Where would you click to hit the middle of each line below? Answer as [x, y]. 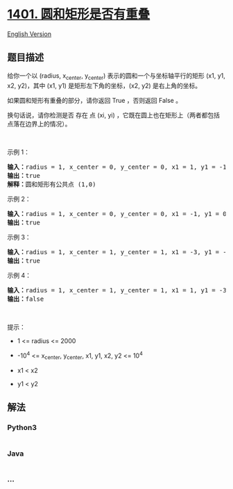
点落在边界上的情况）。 [39, 124]
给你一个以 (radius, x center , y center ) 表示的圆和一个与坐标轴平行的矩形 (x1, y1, [116, 76]
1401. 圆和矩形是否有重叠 [79, 14]
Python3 [22, 428]
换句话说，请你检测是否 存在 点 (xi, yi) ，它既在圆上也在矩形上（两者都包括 [114, 115]
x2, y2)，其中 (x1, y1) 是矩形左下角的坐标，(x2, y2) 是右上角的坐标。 [104, 85]
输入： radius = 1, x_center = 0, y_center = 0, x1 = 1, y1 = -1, [119, 167]
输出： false [26, 299]
